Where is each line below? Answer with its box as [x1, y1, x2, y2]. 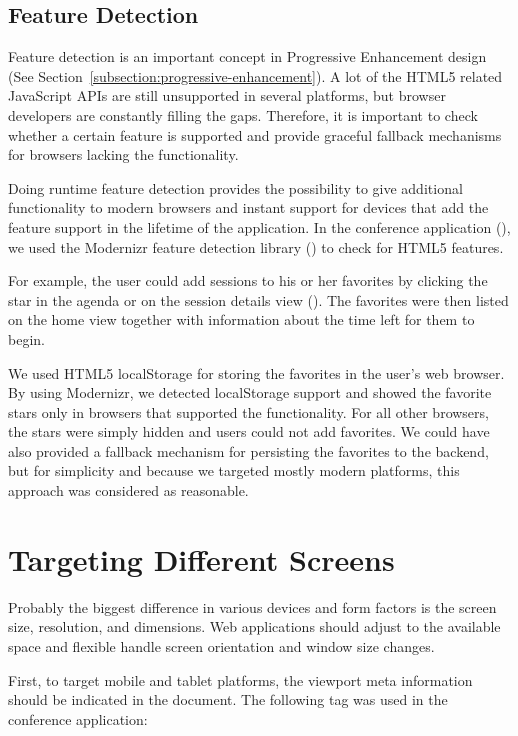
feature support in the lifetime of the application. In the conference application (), [8, 216, 511, 237]
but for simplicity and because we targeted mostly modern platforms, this [8, 460, 460, 481]
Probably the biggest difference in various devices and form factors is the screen [8, 596, 497, 617]
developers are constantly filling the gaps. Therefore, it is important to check [8, 104, 478, 125]
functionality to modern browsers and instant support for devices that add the [8, 197, 489, 218]
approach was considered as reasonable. [8, 480, 249, 501]
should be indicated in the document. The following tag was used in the [8, 689, 448, 710]
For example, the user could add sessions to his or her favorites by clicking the [8, 270, 488, 291]
